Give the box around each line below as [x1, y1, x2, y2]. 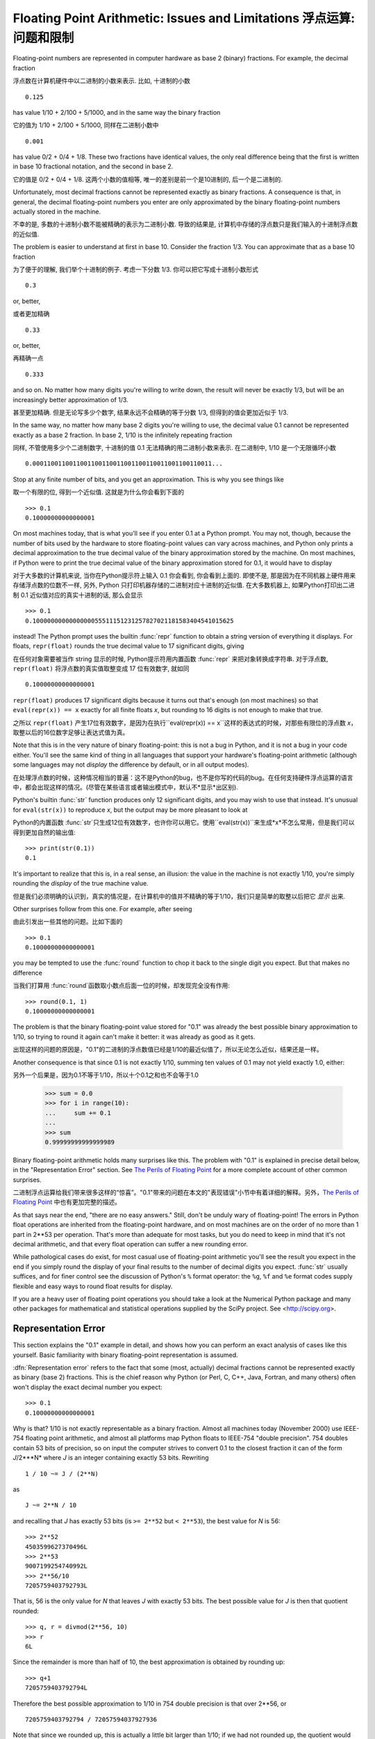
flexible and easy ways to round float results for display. [12, 1282, 173, 1290]
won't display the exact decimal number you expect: [12, 1383, 162, 1391]
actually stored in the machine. [12, 207, 101, 216]
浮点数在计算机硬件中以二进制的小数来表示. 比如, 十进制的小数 [12, 77, 190, 85]
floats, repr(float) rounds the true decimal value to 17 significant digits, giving [12, 642, 244, 650]
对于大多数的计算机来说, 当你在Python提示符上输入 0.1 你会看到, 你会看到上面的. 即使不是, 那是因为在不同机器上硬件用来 [12, 571, 356, 579]
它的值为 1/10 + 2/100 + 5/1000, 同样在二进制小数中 [12, 121, 159, 129]
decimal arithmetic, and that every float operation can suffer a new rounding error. [12, 1240, 248, 1249]
